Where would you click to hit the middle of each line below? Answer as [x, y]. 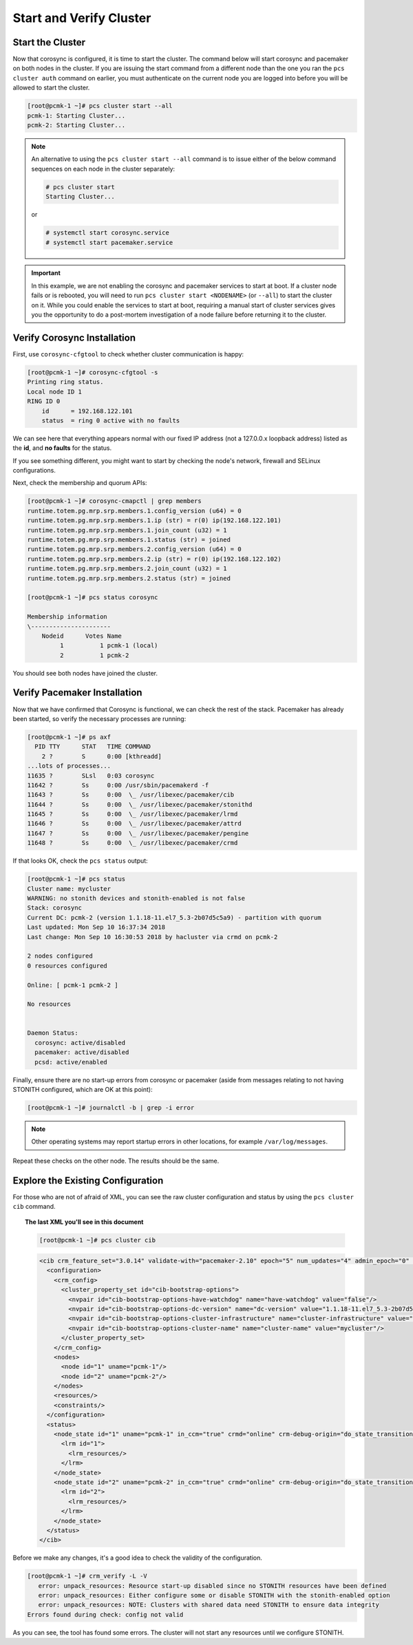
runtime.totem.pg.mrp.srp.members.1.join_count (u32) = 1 [127, 530]
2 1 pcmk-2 [94, 655]
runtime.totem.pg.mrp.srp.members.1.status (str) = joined [129, 539]
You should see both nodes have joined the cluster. [85, 673]
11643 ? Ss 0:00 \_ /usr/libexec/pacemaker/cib [131, 795]
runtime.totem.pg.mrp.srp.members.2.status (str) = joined [129, 578]
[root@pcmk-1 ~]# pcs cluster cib [97, 1240]
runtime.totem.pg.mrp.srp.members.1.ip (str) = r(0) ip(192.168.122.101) [154, 520]
